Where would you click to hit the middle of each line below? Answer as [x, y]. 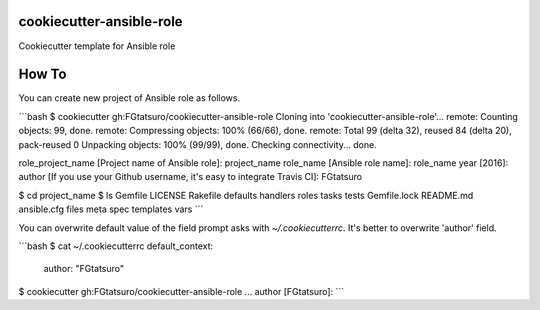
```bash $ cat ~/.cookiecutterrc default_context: [116, 246]
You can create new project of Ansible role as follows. [129, 98]
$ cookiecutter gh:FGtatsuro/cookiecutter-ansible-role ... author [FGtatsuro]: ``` [181, 291]
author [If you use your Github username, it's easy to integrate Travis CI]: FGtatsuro [190, 177]
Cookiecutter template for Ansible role [97, 46]
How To [42, 74]
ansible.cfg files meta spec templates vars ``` [111, 209]
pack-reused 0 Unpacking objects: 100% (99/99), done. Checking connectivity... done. [197, 144]
